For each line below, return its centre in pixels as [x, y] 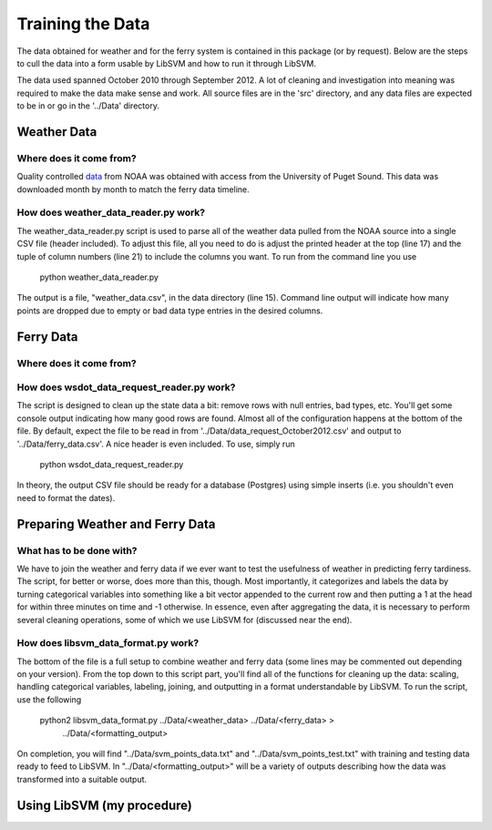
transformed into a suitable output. [82, 779]
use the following [49, 699]
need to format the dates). [66, 497]
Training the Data [83, 24]
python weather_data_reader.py [99, 277]
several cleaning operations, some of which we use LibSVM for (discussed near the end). [184, 620]
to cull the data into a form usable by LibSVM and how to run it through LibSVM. [166, 63]
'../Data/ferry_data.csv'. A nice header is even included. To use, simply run [156, 444]
